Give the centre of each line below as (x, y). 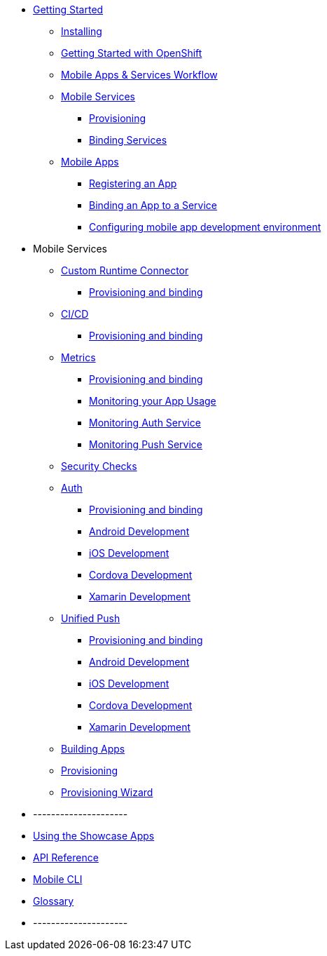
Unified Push (91, 618)
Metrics (78, 357)
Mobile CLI (58, 879)
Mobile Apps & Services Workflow (139, 75)
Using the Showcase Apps (94, 836)
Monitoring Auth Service (145, 423)
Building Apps (93, 749)
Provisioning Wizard (107, 792)
